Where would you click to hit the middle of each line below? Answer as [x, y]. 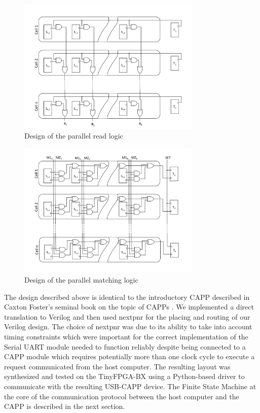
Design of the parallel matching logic [81, 280]
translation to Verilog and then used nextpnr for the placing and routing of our [127, 316]
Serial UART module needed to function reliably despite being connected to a [125, 346]
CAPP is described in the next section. [65, 406]
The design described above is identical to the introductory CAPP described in [127, 297]
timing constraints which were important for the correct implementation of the [126, 337]
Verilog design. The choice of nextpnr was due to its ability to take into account [128, 326]
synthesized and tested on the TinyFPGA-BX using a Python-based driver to [124, 376]
